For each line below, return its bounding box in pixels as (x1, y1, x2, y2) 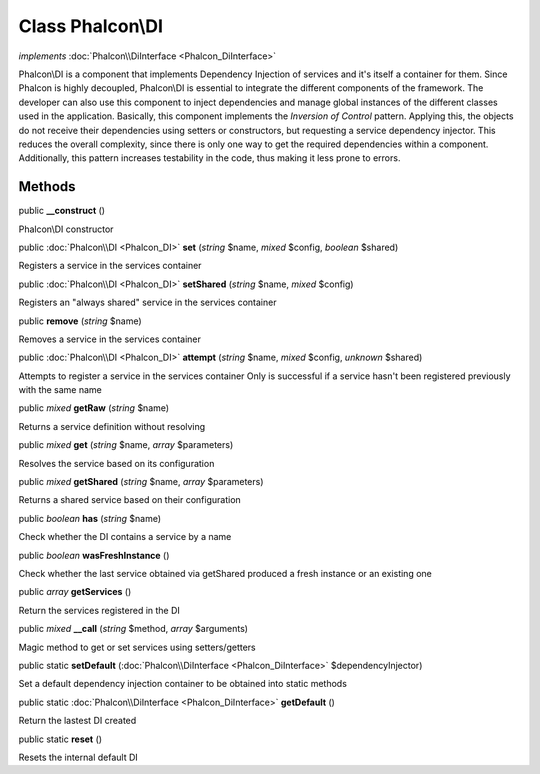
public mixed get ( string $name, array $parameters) (18, 439, 234, 451)
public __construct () (18, 205, 105, 217)
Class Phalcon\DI (18, 15, 164, 37)
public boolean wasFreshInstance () (18, 549, 170, 561)
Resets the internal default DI (18, 751, 139, 763)
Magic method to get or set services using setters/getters (18, 641, 256, 653)
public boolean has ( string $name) (18, 512, 162, 524)
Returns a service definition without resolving (18, 420, 206, 432)
